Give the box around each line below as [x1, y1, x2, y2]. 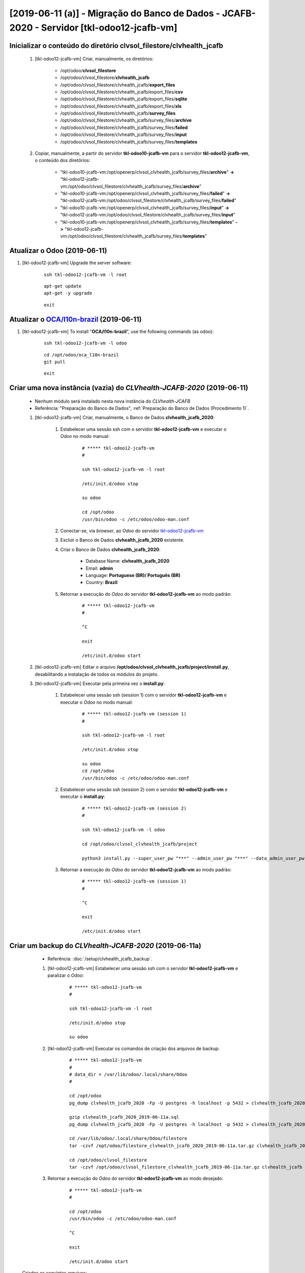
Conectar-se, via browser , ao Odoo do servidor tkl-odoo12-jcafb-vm [60, 528, 204, 534]
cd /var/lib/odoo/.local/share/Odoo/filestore [69, 1136, 188, 1142]
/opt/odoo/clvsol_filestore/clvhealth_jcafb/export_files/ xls [60, 103, 182, 109]
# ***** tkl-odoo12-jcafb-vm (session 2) [82, 805, 187, 811]
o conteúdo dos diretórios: [35, 157, 90, 163]
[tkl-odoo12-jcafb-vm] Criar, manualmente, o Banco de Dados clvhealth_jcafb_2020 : [35, 414, 215, 421]
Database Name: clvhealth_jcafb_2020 [85, 558, 170, 564]
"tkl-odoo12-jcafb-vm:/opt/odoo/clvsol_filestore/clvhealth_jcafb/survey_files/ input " [60, 212, 236, 218]
